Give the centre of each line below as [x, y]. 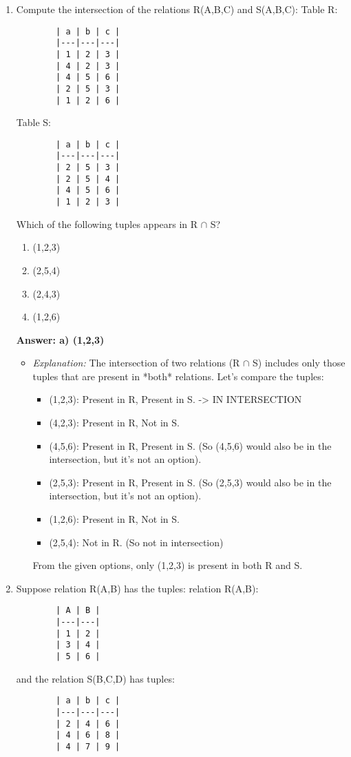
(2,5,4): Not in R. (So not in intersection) [136, 542]
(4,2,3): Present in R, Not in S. [114, 423]
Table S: [33, 122]
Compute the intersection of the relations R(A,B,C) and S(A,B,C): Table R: [177, 9]
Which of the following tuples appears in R [107, 224]
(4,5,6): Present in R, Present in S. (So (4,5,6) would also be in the [190, 445]
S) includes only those [299, 363]
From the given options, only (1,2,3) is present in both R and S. [168, 565]
